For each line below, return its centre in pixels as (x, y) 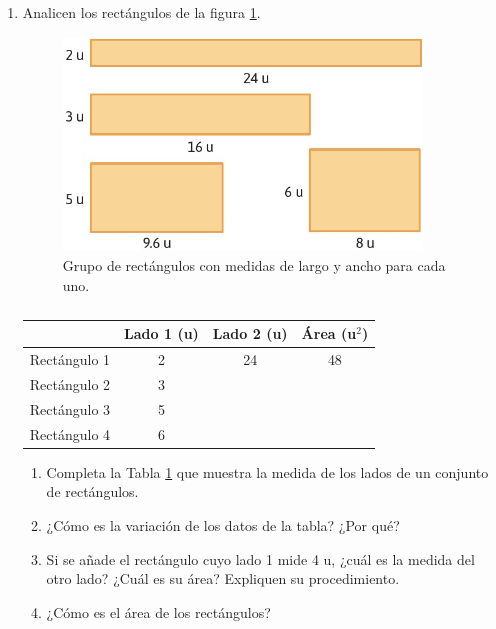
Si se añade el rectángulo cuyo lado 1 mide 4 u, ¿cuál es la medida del (260, 558)
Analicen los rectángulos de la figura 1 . (141, 12)
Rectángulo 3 (70, 408)
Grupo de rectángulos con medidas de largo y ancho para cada (254, 265)
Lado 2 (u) (250, 333)
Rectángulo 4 (70, 433)
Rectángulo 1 (70, 359)
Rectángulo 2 (70, 383)
